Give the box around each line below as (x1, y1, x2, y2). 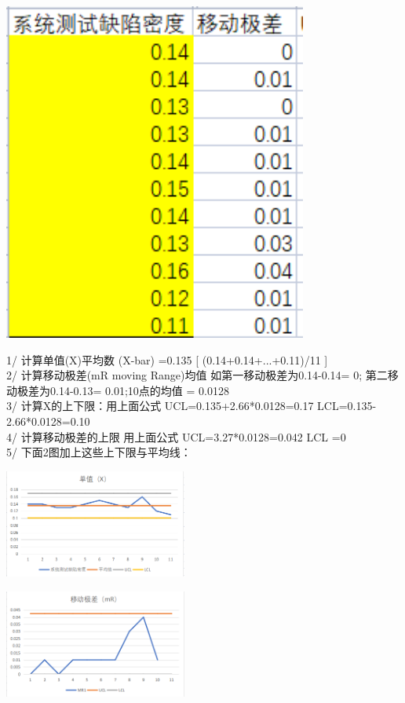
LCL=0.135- (317, 397, 377, 414)
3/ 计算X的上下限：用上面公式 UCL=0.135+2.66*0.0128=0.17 (6, 397, 314, 414)
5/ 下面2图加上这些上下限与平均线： (6, 444, 192, 460)
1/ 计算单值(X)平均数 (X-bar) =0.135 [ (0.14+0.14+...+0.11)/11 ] (6, 351, 328, 368)
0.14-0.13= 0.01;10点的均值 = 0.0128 (49, 382, 229, 398)
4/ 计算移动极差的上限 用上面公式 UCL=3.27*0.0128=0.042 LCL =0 (6, 428, 346, 445)
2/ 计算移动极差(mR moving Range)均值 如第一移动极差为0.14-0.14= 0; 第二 (6, 367, 388, 383)
